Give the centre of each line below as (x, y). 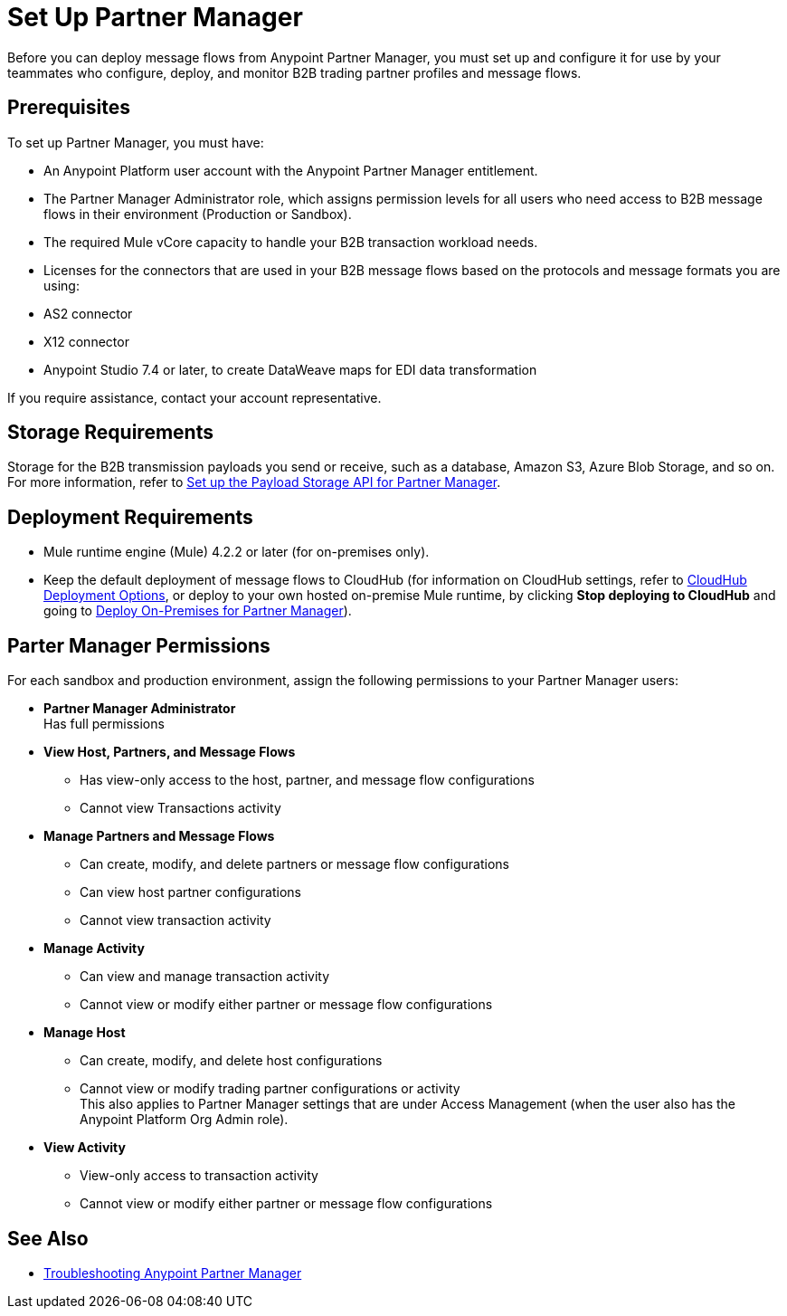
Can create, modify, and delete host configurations (231, 1061)
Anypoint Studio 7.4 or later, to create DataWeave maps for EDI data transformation (290, 369)
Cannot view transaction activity (175, 920)
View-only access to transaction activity (199, 1176)
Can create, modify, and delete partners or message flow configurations (294, 864)
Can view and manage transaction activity (205, 977)
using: (62, 285)
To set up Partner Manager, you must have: (136, 142)
